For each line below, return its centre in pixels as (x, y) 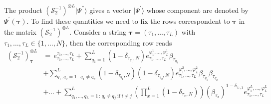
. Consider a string (98, 31)
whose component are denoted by (197, 10)
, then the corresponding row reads (119, 42)
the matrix (20, 31)
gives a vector (110, 10)
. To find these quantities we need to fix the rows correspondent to (128, 21)
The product (23, 10)
